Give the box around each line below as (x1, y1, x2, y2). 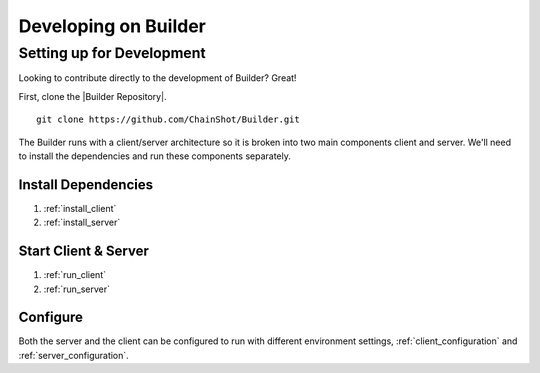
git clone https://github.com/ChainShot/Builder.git (36, 114, 300, 125)
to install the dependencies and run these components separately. (18, 150, 292, 162)
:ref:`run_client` (43, 269, 107, 281)
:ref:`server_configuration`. (18, 349, 129, 361)
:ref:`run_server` (43, 283, 110, 295)
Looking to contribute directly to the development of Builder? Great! (18, 72, 297, 84)
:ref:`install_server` (43, 216, 121, 229)
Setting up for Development (18, 44, 206, 62)
